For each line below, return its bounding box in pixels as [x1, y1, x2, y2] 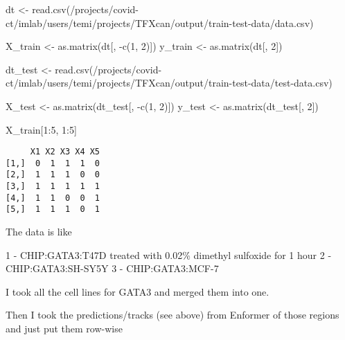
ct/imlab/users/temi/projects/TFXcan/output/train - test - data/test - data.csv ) [6, 75, 333, 90]
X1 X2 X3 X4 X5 [30, 147, 100, 157]
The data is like [6, 224, 72, 239]
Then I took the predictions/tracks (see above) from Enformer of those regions [6, 307, 339, 322]
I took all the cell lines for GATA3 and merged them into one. [6, 284, 269, 298]
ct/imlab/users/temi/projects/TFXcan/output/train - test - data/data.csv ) [6, 15, 314, 30]
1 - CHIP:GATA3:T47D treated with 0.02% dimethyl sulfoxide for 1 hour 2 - [6, 247, 332, 262]
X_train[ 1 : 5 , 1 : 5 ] [6, 122, 77, 136]
